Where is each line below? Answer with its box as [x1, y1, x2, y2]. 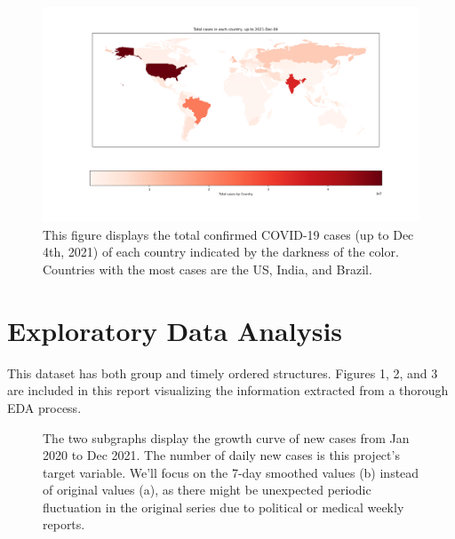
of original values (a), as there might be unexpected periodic [43, 480, 371, 499]
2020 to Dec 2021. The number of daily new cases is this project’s [43, 446, 400, 464]
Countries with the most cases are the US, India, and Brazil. [43, 260, 372, 278]
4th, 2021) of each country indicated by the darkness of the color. [43, 242, 399, 261]
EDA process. [7, 398, 82, 416]
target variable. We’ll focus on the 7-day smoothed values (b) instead [43, 463, 419, 481]
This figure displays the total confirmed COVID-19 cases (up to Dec [43, 225, 414, 243]
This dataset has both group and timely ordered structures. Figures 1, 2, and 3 [7, 363, 438, 382]
